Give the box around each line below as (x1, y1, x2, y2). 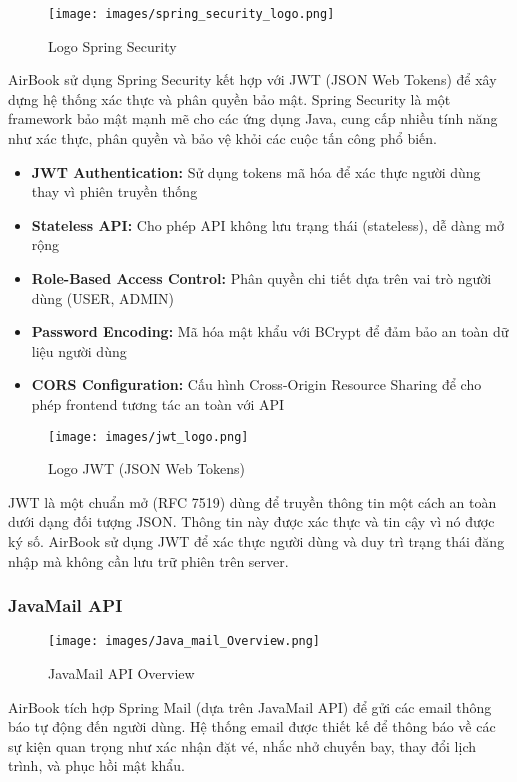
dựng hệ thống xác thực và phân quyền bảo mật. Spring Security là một (8, 88, 451, 109)
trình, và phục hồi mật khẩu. (8, 755, 186, 776)
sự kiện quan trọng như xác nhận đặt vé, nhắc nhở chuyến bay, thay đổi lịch (8, 735, 477, 756)
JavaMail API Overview (48, 663, 195, 684)
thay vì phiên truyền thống (31, 181, 198, 202)
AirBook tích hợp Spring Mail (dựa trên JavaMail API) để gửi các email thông (8, 696, 492, 717)
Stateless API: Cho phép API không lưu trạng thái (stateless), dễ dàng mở (31, 214, 504, 235)
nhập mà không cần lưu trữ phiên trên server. (8, 550, 289, 571)
